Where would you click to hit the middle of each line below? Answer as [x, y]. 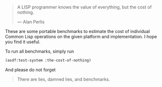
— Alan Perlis [31, 22]
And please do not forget [30, 70]
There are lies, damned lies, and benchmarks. [64, 79]
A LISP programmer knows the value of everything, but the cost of [84, 7]
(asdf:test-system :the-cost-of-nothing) [48, 60]
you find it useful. [23, 42]
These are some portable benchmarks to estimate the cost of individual [78, 31]
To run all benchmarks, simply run [40, 51]
